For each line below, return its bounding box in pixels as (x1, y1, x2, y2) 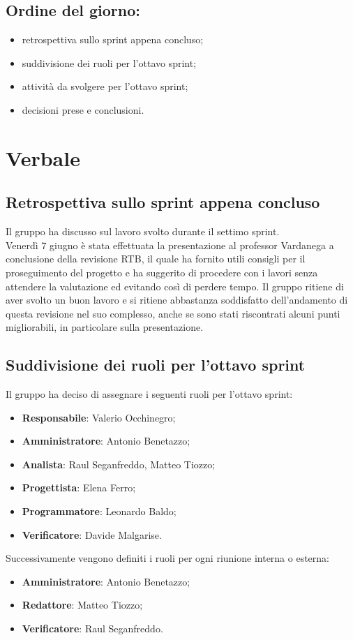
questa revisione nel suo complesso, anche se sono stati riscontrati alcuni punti (6, 306, 340, 320)
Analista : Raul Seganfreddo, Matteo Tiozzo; (22, 456, 216, 471)
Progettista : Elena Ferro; (22, 480, 136, 495)
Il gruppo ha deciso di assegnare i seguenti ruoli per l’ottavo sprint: (6, 387, 293, 401)
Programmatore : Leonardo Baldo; (22, 504, 176, 519)
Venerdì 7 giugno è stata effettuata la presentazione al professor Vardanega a (6, 237, 334, 252)
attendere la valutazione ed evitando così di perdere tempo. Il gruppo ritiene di (6, 278, 344, 293)
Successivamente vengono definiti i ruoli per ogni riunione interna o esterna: (6, 551, 330, 565)
